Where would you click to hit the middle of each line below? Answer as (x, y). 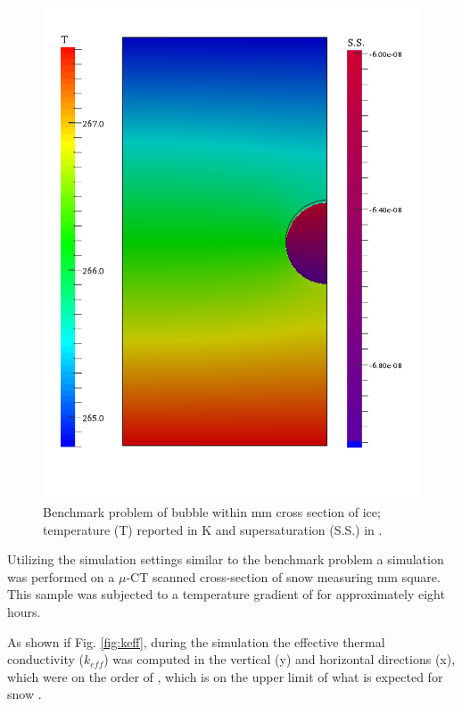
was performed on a (61, 576)
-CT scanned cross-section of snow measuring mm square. (283, 576)
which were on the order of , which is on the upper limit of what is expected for (225, 676)
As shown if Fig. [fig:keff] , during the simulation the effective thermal (196, 641)
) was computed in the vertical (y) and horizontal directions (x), (280, 659)
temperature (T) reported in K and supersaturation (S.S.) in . (213, 529)
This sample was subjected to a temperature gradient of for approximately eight (226, 594)
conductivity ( (45, 659)
